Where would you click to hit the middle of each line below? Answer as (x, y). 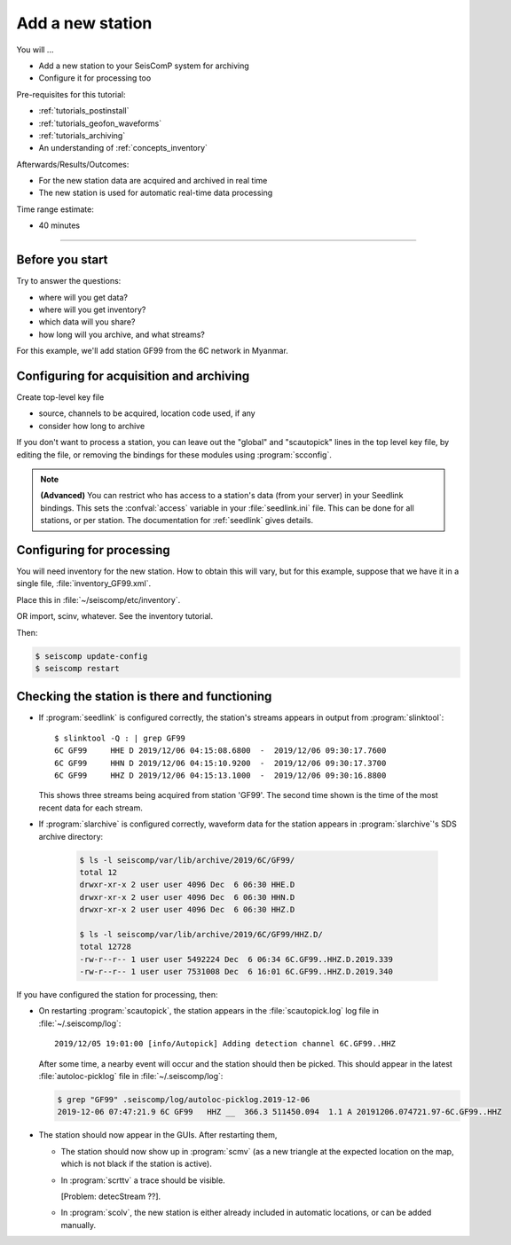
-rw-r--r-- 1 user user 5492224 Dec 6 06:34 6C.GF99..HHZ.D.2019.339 (236, 959)
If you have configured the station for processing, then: (117, 995)
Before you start (62, 260)
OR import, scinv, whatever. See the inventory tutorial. (115, 616)
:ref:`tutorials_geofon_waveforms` (100, 123)
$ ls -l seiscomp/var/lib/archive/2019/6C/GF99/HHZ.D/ (201, 934)
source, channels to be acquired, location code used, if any (147, 413)
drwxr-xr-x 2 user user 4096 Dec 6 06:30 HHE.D (187, 885)
